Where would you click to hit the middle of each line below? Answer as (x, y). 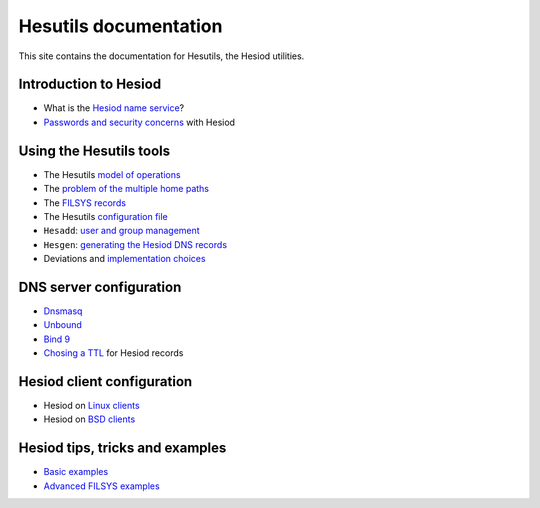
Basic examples (76, 472)
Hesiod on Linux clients (91, 406)
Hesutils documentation (120, 26)
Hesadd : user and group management (121, 231)
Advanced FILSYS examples (101, 486)
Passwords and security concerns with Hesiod (139, 122)
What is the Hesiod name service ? (114, 108)
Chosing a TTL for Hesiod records (113, 353)
